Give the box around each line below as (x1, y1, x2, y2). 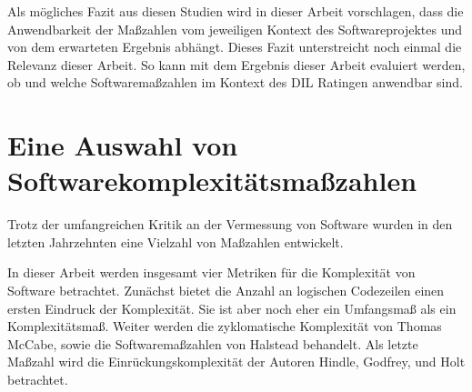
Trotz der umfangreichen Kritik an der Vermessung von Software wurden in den (7, 215, 453, 234)
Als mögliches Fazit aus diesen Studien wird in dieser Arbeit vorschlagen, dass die (7, 2, 464, 20)
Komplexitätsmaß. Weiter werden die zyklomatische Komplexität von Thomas (7, 317, 442, 336)
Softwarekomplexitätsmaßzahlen (7, 162, 417, 199)
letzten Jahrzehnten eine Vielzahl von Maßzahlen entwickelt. (7, 232, 344, 251)
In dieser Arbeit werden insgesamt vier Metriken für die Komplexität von (7, 263, 416, 282)
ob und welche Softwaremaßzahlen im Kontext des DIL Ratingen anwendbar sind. (7, 73, 463, 92)
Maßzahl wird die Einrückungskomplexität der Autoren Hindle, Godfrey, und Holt (7, 352, 466, 371)
